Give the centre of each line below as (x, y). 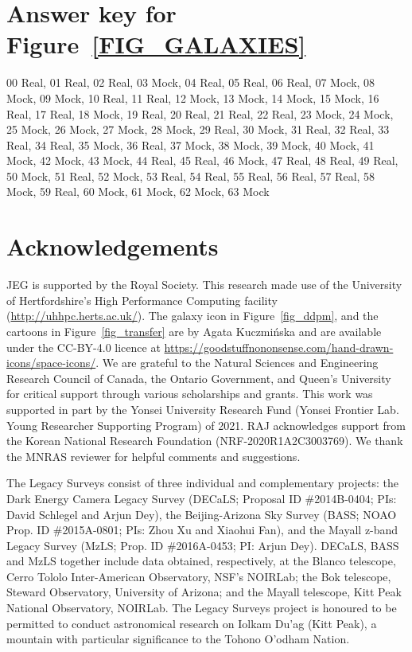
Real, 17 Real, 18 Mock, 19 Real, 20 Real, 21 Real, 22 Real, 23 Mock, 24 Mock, (200, 113)
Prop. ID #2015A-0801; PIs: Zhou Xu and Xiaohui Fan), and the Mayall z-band (202, 530)
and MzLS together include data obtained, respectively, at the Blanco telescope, (201, 561)
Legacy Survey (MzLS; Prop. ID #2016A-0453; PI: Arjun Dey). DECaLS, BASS (203, 545)
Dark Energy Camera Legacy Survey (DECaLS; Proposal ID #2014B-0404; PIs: (202, 498)
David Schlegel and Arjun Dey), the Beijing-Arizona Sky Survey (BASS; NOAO (202, 514)
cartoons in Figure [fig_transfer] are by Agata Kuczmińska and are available (194, 331)
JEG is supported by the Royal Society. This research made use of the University (204, 285)
